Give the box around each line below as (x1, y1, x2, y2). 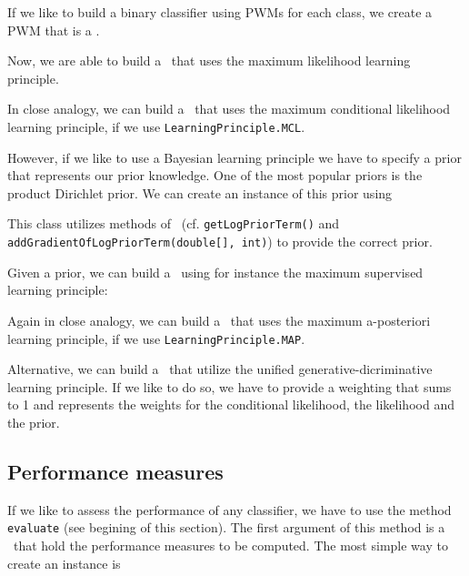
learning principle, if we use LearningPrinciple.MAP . (7, 328, 305, 348)
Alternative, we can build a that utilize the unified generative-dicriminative (7, 359, 433, 379)
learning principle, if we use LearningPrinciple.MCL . (7, 116, 305, 136)
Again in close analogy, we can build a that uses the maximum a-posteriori (7, 310, 431, 329)
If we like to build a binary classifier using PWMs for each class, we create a (7, 3, 433, 21)
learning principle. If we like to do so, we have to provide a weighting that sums (7, 377, 452, 396)
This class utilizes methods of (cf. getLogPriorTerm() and (7, 214, 340, 233)
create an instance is (7, 553, 121, 572)
